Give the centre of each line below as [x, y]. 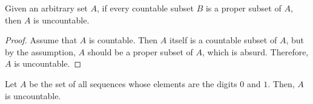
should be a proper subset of [140, 51]
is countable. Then [123, 40]
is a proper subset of [243, 8]
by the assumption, [40, 51]
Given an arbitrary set [46, 8]
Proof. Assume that [41, 40]
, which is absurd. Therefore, [255, 51]
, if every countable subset [145, 8]
